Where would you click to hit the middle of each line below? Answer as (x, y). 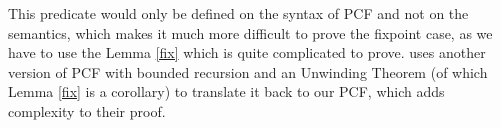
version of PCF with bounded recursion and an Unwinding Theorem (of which (248, 71)
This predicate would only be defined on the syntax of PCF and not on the (238, 13)
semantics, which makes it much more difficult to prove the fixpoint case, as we (250, 32)
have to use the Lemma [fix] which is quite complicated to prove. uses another (247, 52)
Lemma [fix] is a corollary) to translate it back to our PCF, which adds (226, 91)
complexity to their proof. (87, 110)
